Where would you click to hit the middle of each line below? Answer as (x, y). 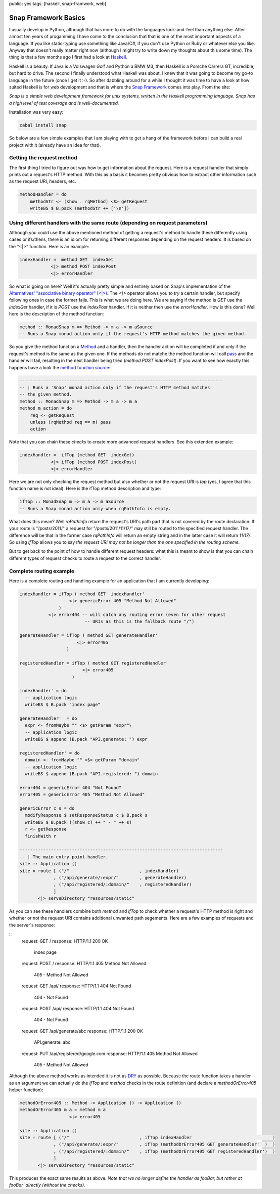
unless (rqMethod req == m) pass (70, 422)
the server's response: (32, 925)
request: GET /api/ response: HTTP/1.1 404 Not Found (76, 986)
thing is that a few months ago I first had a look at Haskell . (68, 57)
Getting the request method (43, 158)
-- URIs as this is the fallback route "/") (140, 621)
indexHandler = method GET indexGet (67, 259)
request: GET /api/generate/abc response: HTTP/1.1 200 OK (82, 1031)
